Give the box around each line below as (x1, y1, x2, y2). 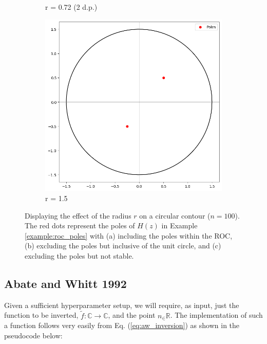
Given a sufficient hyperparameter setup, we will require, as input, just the (4, 299, 239, 310)
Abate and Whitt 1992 (4, 276, 127, 291)
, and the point (108, 310, 156, 320)
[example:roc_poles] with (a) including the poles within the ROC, (25, 230, 233, 241)
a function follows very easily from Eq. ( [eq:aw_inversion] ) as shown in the (4, 320, 240, 331)
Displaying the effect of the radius (25, 210, 131, 221)
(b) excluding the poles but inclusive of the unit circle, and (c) (25, 240, 221, 251)
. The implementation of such (170, 310, 263, 320)
